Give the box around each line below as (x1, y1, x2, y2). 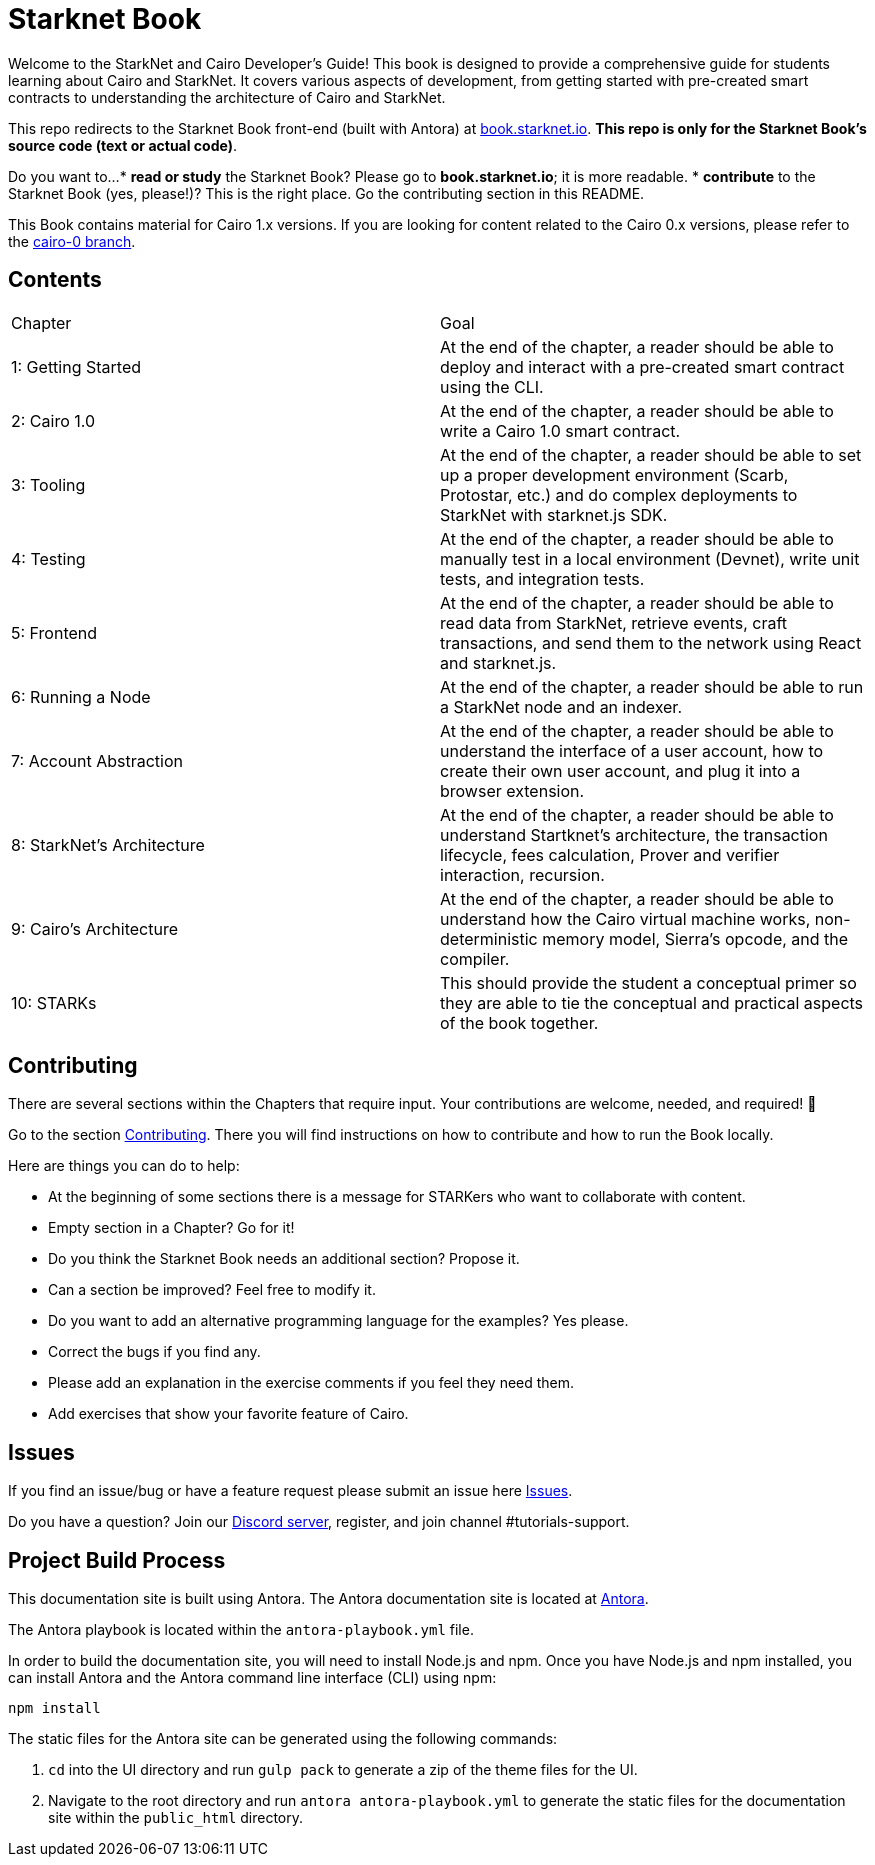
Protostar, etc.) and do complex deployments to (440, 484, 798, 505)
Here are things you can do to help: (8, 1157, 240, 1175)
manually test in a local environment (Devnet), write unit (440, 548, 860, 569)
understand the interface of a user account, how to (440, 740, 824, 761)
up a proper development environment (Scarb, (440, 464, 789, 485)
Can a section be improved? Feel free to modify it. (48, 1281, 376, 1299)
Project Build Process (8, 1547, 226, 1573)
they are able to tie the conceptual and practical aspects (440, 992, 864, 1013)
